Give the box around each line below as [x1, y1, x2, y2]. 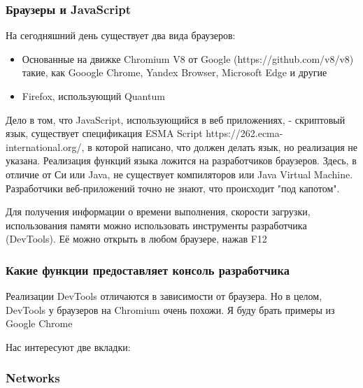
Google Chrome [6, 316, 73, 331]
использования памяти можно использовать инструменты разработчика [6, 217, 307, 232]
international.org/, [6, 139, 85, 154]
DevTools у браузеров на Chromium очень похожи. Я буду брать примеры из [6, 302, 335, 317]
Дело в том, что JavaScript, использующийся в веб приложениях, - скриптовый [6, 112, 346, 127]
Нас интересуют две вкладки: [6, 339, 131, 354]
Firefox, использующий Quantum [22, 89, 165, 103]
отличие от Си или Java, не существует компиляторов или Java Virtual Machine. [6, 166, 353, 181]
